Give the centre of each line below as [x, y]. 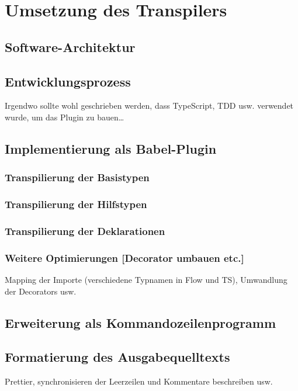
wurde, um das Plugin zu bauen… [65, 117]
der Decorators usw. [41, 291]
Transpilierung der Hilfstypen [76, 204]
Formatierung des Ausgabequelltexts [117, 357]
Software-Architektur [70, 46]
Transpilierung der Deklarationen [85, 231]
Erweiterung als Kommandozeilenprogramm [141, 322]
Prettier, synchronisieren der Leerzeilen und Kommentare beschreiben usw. [139, 381]
